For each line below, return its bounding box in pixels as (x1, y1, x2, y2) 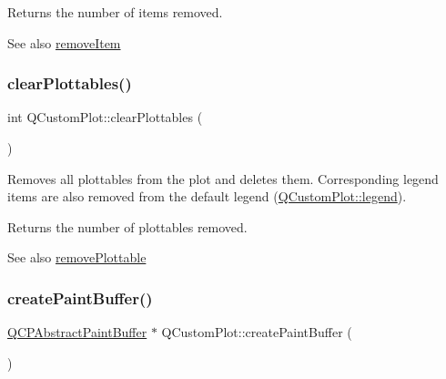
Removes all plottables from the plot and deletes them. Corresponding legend (7, 169, 439, 188)
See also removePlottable (7, 248, 147, 267)
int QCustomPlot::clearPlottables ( (7, 108, 203, 127)
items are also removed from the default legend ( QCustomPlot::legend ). (7, 187, 407, 206)
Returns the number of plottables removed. (7, 217, 248, 236)
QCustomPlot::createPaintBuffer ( (161, 323, 352, 342)
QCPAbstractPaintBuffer (7, 323, 147, 342)
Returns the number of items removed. (7, 3, 223, 21)
